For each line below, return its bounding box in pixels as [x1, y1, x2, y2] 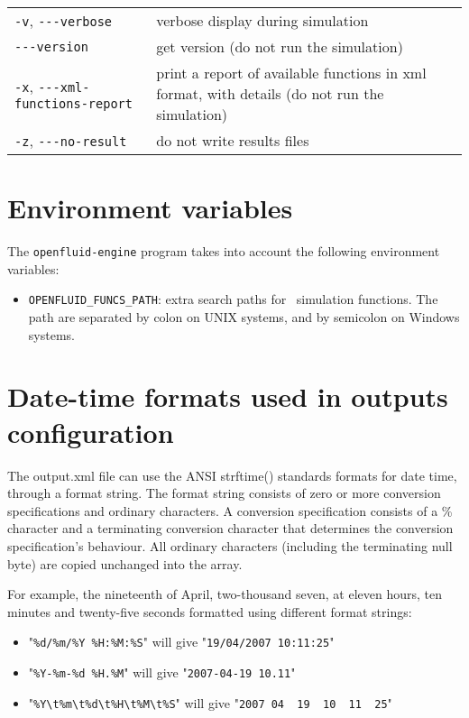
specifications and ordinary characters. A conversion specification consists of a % [7, 501, 453, 520]
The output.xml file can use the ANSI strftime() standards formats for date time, [7, 465, 457, 484]
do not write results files [156, 130, 309, 151]
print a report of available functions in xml [156, 62, 427, 83]
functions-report [14, 97, 133, 111]
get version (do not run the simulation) [156, 36, 403, 57]
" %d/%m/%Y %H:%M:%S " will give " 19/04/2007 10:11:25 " [28, 632, 335, 651]
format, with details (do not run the [156, 83, 384, 104]
